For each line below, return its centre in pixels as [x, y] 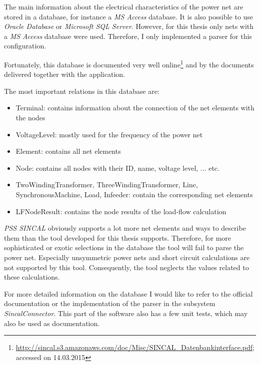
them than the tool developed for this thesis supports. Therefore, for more [118, 237]
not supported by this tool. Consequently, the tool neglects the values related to [126, 267]
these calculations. [32, 277]
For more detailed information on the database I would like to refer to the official [128, 293]
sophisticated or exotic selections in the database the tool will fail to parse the [124, 247]
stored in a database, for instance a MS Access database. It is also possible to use [129, 16]
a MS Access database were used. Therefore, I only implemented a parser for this [128, 36]
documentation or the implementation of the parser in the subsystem [110, 303]
